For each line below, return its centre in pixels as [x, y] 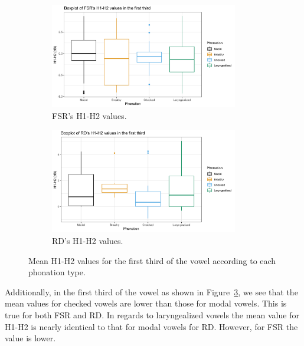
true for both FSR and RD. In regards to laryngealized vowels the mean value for [152, 315]
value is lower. [30, 338]
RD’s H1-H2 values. [88, 241]
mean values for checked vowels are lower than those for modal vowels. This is [146, 303]
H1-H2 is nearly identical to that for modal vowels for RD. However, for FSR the [151, 326]
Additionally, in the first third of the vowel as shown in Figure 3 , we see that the [151, 291]
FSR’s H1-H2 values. [89, 115]
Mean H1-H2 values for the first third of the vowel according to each [152, 260]
